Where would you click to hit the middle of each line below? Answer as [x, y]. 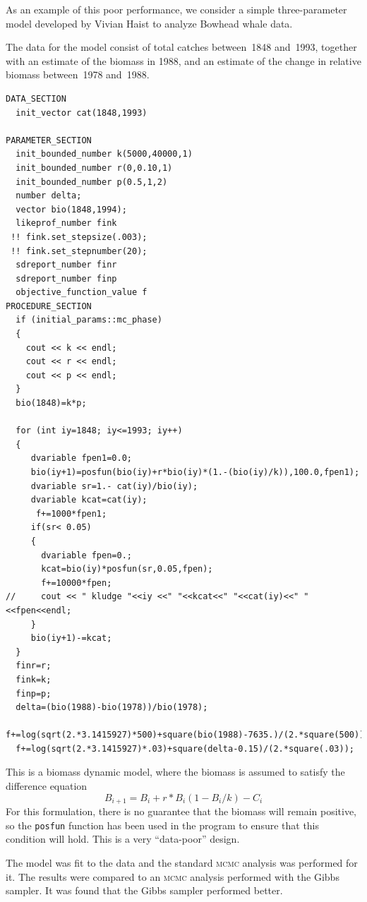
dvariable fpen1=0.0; [81, 458]
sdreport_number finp [66, 278]
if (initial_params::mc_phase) [89, 320]
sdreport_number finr [66, 265]
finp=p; [34, 693]
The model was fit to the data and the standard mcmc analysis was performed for [182, 862]
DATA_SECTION [36, 98]
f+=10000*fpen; [77, 583]
